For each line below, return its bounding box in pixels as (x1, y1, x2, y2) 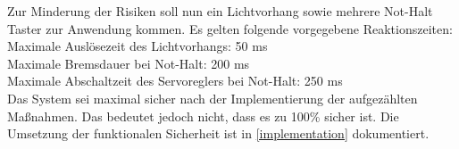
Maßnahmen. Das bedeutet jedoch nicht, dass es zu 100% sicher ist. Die (7, 106, 399, 125)
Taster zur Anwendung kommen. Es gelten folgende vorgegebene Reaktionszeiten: (7, 19, 453, 37)
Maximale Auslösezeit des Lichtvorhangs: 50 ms (7, 37, 268, 55)
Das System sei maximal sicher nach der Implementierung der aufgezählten (7, 88, 418, 107)
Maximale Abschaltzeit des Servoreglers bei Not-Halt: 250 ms (7, 71, 343, 90)
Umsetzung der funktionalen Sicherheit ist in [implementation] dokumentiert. (7, 124, 430, 143)
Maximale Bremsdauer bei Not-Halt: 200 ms (7, 54, 250, 72)
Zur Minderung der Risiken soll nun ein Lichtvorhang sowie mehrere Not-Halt (7, 2, 433, 20)
